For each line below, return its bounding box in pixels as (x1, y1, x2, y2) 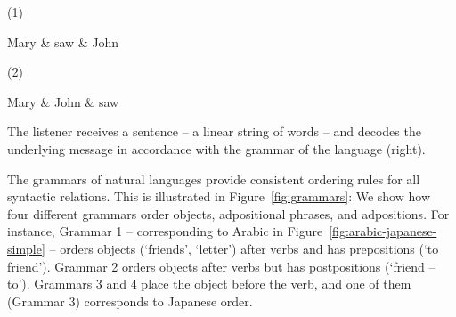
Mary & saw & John (7, 32, 119, 51)
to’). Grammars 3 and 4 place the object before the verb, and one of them (7, 274, 411, 293)
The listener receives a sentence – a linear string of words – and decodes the (7, 122, 421, 141)
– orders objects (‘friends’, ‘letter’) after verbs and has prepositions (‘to (49, 239, 439, 257)
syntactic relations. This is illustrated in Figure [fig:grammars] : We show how (7, 187, 430, 206)
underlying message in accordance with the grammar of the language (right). (7, 139, 426, 158)
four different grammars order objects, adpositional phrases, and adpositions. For (7, 204, 450, 223)
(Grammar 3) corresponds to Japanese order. (7, 291, 253, 310)
